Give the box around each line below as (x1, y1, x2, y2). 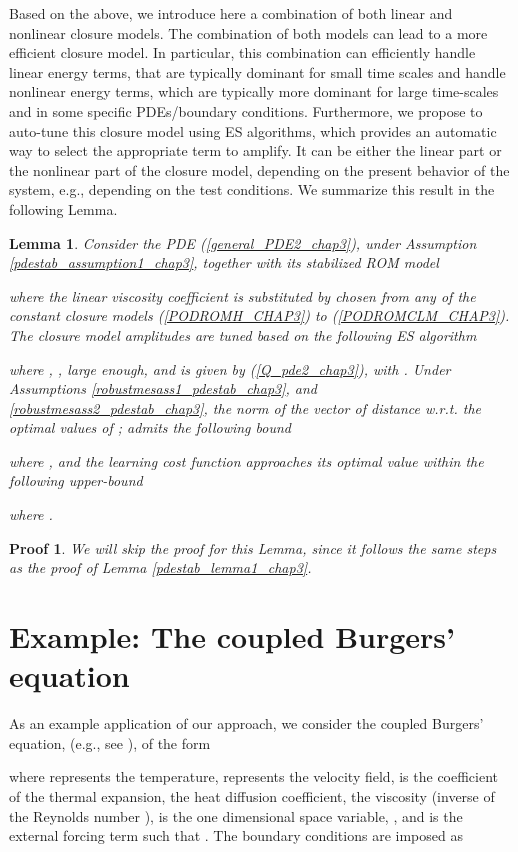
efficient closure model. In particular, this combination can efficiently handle (9, 42, 476, 63)
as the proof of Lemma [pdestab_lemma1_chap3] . (9, 557, 312, 578)
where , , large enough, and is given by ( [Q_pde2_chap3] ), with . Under (9, 358, 451, 379)
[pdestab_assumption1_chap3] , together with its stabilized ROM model (9, 252, 439, 273)
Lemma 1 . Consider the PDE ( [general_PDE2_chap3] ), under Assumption (9, 232, 477, 253)
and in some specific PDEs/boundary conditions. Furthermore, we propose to (9, 100, 483, 121)
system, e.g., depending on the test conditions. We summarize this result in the (9, 179, 495, 200)
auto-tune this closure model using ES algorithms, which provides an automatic (9, 120, 497, 141)
